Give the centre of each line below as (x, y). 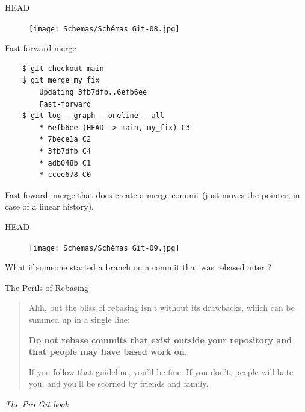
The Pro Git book (37, 403)
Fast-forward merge (41, 48)
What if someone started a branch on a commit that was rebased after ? (138, 267)
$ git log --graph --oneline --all (93, 116)
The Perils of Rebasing (47, 287)
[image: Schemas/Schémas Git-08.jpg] (104, 29)
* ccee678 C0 (65, 175)
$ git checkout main (63, 68)
